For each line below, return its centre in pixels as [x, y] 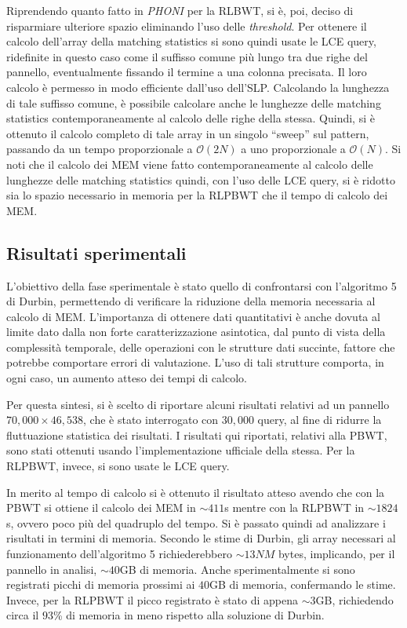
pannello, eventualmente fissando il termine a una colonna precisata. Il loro [187, 72]
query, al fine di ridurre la [320, 420]
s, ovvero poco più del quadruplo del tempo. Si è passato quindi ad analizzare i [196, 522]
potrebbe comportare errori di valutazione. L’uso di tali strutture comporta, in [195, 362]
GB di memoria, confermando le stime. [303, 584]
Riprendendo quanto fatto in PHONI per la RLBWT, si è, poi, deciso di [180, 10]
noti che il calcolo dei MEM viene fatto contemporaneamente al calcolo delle [190, 164]
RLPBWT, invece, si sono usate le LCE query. [118, 466]
